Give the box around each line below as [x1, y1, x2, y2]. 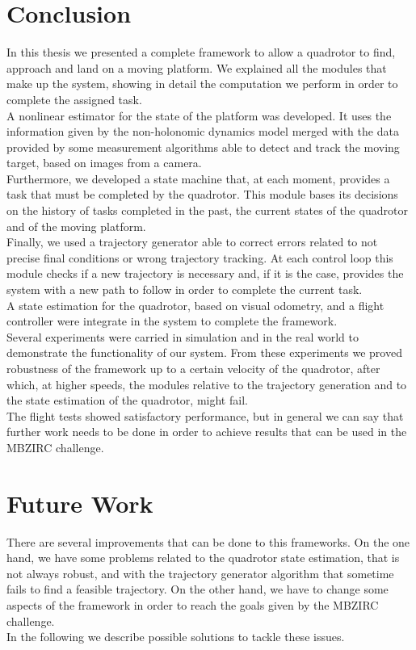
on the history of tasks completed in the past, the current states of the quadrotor [6, 202, 408, 219]
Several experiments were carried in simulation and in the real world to [6, 328, 359, 345]
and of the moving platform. [6, 217, 146, 234]
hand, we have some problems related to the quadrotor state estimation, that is [6, 549, 400, 566]
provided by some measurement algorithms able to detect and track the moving [6, 138, 400, 155]
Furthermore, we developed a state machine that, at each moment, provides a [6, 170, 390, 187]
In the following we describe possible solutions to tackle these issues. [6, 628, 345, 645]
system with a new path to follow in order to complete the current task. [6, 281, 363, 298]
